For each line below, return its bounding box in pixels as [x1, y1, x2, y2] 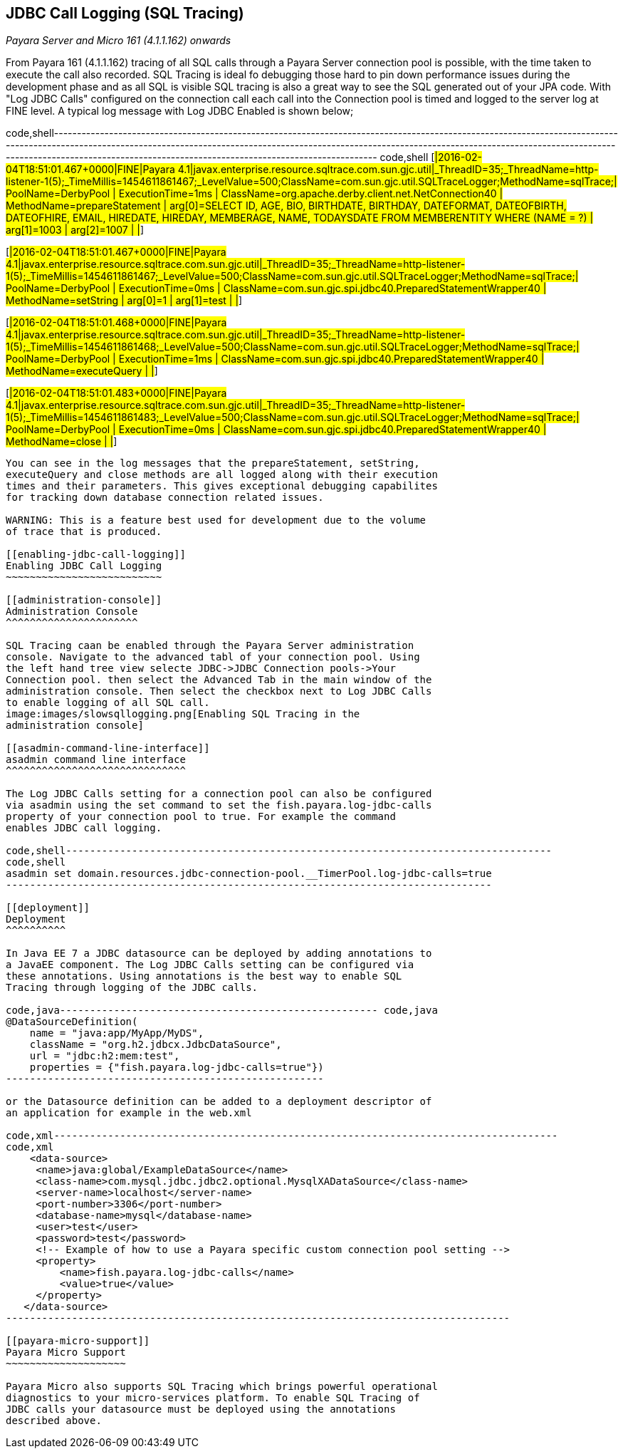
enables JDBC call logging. [6, 822, 162, 834]
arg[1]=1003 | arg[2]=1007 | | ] [6, 224, 144, 237]
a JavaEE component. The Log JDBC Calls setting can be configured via [6, 959, 414, 971]
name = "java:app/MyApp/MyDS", [29, 1027, 204, 1039]
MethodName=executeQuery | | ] [6, 365, 158, 378]
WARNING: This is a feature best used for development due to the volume [6, 514, 426, 526]
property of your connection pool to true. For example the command [6, 811, 396, 823]
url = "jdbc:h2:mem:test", [29, 1050, 180, 1062]
